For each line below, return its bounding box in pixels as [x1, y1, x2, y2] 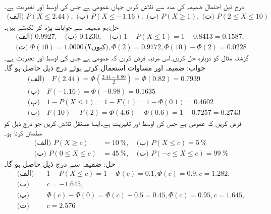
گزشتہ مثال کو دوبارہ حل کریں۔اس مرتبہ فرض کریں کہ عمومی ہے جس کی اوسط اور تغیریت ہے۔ [4, 52, 249, 63]
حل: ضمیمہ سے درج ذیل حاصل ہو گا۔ [4, 158, 116, 169]
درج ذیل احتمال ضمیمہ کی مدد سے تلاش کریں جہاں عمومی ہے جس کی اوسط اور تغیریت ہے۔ [4, 1, 244, 11]
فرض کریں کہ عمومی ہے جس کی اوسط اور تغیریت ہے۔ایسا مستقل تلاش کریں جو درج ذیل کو [4, 117, 242, 128]
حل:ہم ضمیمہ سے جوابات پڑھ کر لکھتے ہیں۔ [4, 21, 119, 32]
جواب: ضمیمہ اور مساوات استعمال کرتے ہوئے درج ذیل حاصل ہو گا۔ [4, 62, 205, 73]
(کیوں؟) [84, 44, 109, 51]
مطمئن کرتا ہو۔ [4, 127, 42, 138]
